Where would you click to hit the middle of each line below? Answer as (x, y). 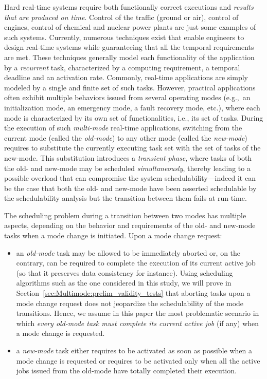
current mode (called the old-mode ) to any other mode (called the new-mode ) (126, 137)
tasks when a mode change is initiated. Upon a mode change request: (113, 235)
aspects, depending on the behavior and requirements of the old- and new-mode (130, 225)
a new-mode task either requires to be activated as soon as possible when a (134, 350)
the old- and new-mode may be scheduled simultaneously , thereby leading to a (127, 168)
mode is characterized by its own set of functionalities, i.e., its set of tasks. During (134, 117)
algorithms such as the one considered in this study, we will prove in (124, 283)
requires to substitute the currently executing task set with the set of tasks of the (132, 148)
